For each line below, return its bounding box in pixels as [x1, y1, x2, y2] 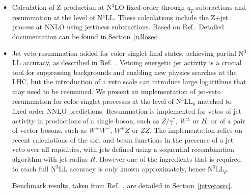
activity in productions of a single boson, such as [12, 115, 159, 125]
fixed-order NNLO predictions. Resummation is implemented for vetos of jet [12, 106, 242, 116]
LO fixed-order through [114, 2, 185, 12]
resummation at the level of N [12, 12, 103, 22]
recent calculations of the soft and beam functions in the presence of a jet [12, 134, 234, 145]
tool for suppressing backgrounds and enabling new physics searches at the [12, 67, 237, 77]
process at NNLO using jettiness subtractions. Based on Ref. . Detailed [12, 22, 224, 32]
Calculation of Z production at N [12, 2, 112, 12]
